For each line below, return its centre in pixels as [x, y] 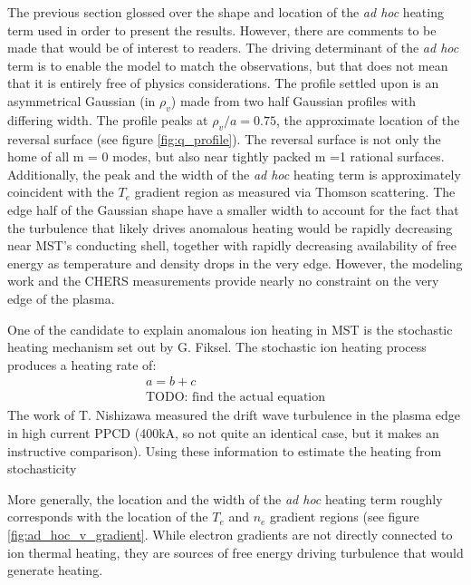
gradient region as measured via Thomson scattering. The [295, 192]
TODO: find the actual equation [235, 398]
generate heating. [55, 570]
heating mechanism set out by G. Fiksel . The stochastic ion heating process [217, 347]
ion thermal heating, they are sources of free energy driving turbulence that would [235, 552]
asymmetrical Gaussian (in [82, 100]
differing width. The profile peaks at [108, 119]
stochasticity [42, 468]
